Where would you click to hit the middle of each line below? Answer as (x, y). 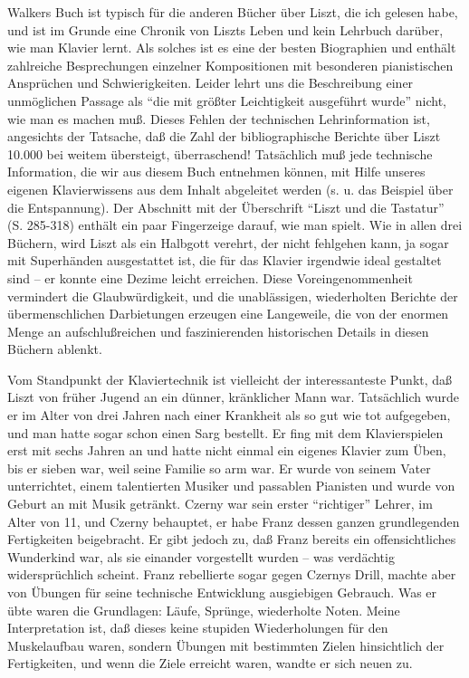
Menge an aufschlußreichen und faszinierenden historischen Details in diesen (218, 331)
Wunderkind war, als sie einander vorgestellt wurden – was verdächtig (201, 556)
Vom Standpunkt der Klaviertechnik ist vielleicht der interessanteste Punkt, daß (230, 379)
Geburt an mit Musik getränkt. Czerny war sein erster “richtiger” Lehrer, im (220, 504)
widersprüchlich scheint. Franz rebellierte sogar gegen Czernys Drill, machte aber (232, 574)
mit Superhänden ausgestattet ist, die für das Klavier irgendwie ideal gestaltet (225, 260)
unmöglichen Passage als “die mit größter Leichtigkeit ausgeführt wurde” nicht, (227, 100)
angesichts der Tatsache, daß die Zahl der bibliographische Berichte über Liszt (224, 136)
